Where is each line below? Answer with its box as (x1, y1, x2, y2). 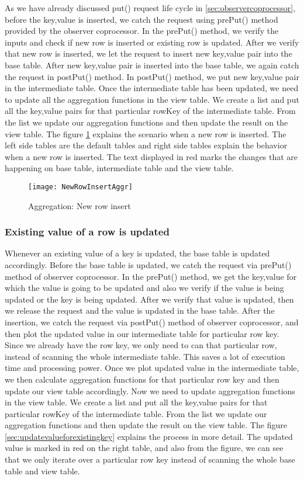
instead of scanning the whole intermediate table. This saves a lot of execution (5, 350, 285, 362)
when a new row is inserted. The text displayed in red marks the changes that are (5, 150, 298, 162)
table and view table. (5, 464, 80, 477)
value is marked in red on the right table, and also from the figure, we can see (5, 442, 284, 454)
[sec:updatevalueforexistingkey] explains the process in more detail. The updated (5, 430, 293, 442)
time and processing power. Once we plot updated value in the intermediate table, (5, 362, 299, 374)
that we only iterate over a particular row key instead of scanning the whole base (5, 453, 295, 466)
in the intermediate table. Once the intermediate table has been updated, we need (5, 82, 299, 94)
